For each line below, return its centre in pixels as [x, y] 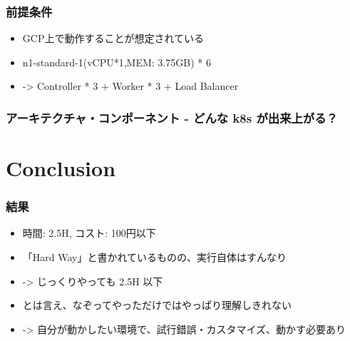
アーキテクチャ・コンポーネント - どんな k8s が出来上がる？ [172, 117]
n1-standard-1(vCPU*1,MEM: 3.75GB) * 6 [117, 62]
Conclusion [61, 168]
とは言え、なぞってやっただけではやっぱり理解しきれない [157, 305]
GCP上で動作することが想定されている [113, 38]
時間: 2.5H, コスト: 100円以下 [89, 233]
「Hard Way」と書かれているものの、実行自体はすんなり [155, 257]
